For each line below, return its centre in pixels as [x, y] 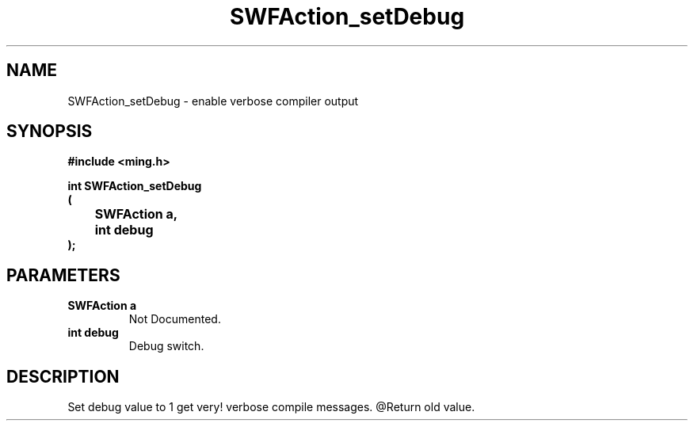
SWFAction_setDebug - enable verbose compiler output [213, 101]
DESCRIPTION [63, 376]
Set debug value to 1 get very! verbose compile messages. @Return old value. [271, 407]
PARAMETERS [63, 275]
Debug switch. [166, 346]
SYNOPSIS [50, 132]
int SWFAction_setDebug [135, 186]
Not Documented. [175, 319]
